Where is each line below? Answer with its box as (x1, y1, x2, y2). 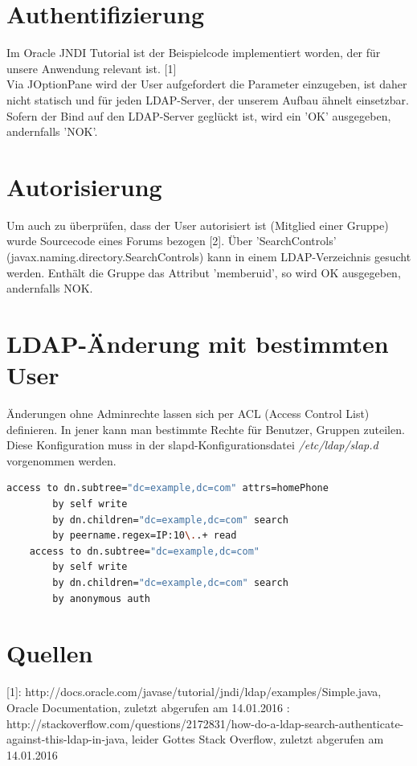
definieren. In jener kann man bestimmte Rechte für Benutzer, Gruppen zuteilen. (6, 420, 405, 437)
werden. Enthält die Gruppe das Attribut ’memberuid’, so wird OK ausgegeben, (6, 264, 401, 281)
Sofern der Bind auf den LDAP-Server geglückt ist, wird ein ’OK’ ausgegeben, (6, 107, 391, 124)
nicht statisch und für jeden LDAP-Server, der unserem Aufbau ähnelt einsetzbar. (6, 91, 409, 108)
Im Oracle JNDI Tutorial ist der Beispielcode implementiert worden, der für (6, 44, 381, 61)
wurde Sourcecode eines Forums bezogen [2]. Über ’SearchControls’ (6, 232, 337, 249)
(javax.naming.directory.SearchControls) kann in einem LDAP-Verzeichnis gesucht (6, 248, 411, 264)
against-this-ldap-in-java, (6, 731, 129, 748)
